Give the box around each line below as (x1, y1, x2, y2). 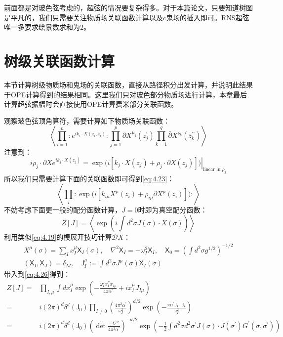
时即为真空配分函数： (138, 205, 207, 215)
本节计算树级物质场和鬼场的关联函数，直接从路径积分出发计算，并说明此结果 (4, 79, 253, 89)
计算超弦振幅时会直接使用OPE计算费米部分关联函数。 (4, 99, 178, 109)
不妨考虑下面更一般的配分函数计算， (4, 205, 121, 215)
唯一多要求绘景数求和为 (4, 22, 80, 32)
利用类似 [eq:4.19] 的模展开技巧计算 (4, 231, 112, 242)
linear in (202, 167, 221, 172)
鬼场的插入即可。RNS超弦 (166, 12, 249, 22)
